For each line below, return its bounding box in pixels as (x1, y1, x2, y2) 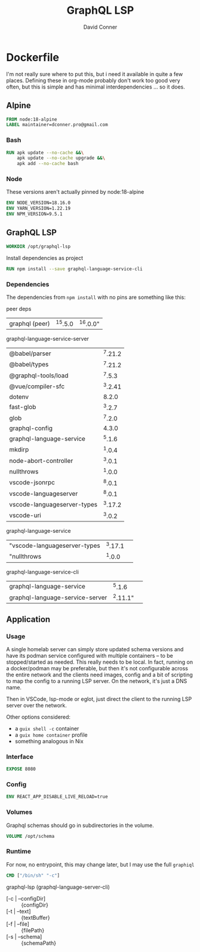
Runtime (6, 847, 32, 856)
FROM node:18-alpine (6, 116, 58, 123)
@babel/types (9, 360, 49, 368)
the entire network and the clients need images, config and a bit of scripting (6, 671, 193, 678)
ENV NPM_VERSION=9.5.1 (6, 211, 63, 217)
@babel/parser (9, 349, 51, 358)
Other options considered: (6, 713, 70, 721)
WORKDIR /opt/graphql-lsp (6, 243, 70, 249)
